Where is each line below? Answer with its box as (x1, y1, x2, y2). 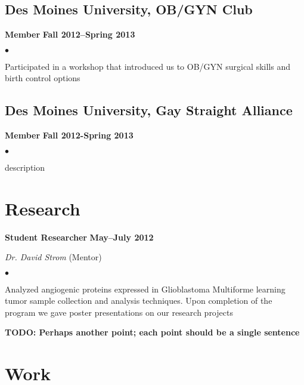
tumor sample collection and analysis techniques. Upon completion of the (5, 294, 272, 307)
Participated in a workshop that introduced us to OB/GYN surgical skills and (5, 60, 291, 72)
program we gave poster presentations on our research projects (5, 306, 233, 318)
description (5, 161, 45, 173)
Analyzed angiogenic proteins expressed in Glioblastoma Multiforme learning (5, 282, 286, 295)
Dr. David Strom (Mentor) (5, 251, 102, 263)
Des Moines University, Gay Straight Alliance (5, 101, 293, 119)
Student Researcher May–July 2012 (5, 230, 154, 243)
